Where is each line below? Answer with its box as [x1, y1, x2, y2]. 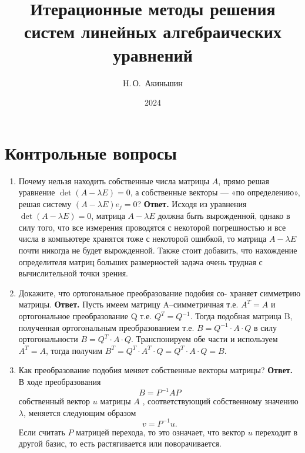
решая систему [18, 197, 72, 209]
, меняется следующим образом [23, 406, 136, 418]
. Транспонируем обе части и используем [131, 333, 278, 345]
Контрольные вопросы [5, 140, 177, 164]
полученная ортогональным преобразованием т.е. [18, 321, 195, 333]
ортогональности [18, 333, 78, 345]
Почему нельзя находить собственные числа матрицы [18, 174, 210, 187]
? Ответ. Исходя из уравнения [137, 197, 247, 209]
